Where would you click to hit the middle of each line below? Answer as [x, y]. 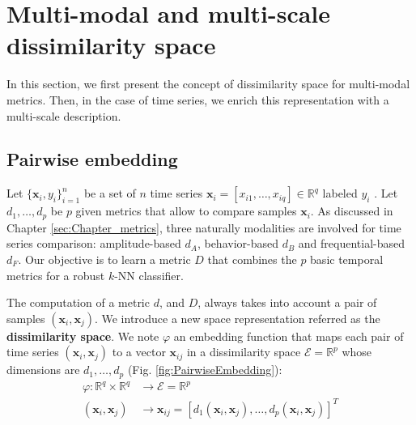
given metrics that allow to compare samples [186, 211]
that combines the [252, 259]
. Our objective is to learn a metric [104, 259]
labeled [340, 193]
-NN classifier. [149, 275]
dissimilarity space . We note [83, 336]
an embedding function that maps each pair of [289, 336]
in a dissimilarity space [244, 352]
